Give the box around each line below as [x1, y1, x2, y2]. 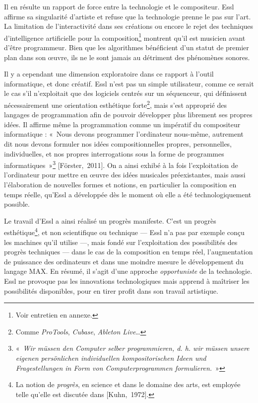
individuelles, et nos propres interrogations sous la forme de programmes [4, 148, 224, 159]
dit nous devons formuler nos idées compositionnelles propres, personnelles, [4, 139, 232, 149]
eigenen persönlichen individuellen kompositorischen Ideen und [15, 353, 206, 363]
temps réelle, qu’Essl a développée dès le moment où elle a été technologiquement [4, 189, 252, 199]
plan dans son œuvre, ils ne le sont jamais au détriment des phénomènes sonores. [4, 52, 250, 62]
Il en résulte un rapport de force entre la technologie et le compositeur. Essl [4, 1, 234, 11]
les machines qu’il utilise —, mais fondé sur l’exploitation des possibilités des [4, 237, 238, 247]
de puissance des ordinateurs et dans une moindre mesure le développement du [4, 256, 244, 266]
